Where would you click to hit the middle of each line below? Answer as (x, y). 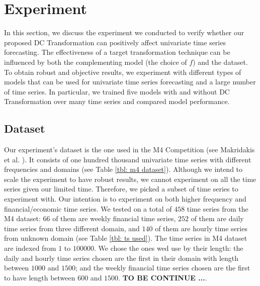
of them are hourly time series (201, 228)
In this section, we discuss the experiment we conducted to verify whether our (124, 32)
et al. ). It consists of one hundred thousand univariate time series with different (128, 159)
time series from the (218, 208)
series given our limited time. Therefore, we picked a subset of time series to (121, 189)
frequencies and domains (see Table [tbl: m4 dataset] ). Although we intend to (123, 169)
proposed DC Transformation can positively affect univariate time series (115, 42)
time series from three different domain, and (72, 228)
